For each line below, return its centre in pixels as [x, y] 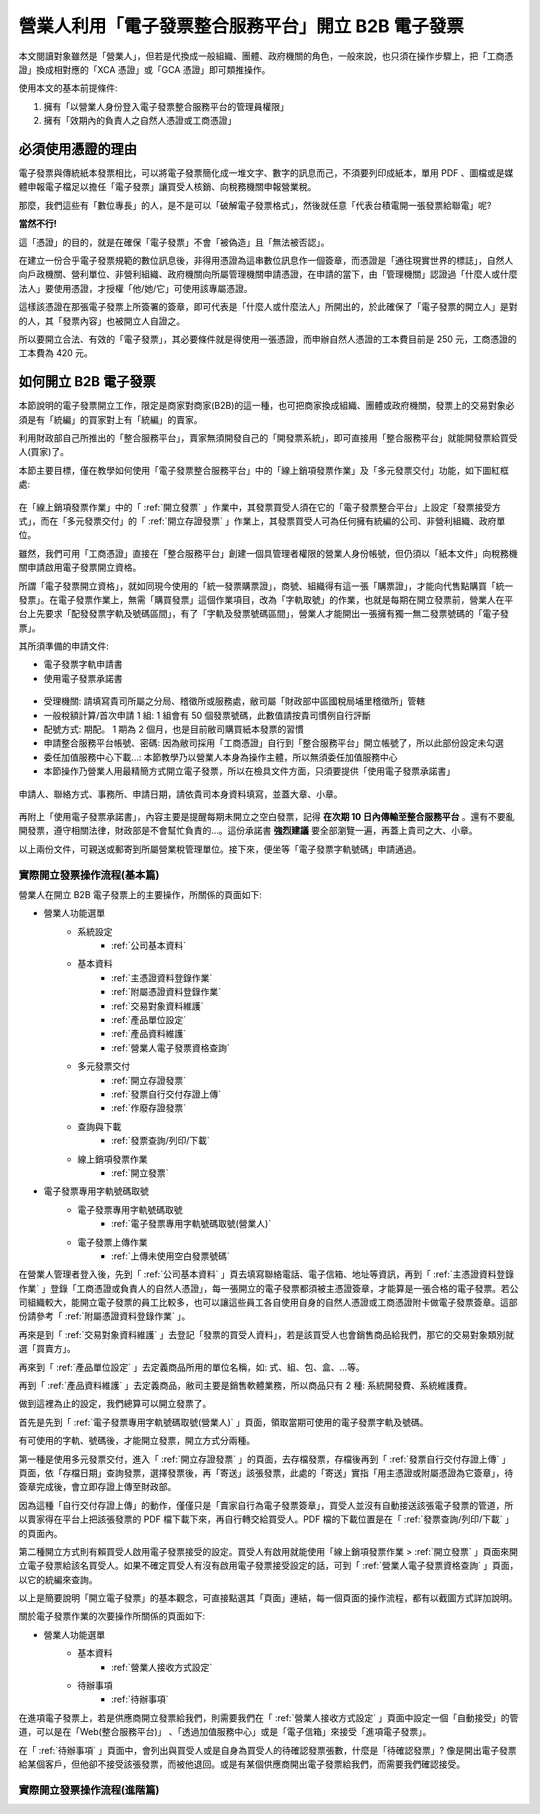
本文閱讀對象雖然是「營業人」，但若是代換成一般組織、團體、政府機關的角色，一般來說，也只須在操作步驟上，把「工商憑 [266, 56]
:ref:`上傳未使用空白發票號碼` [170, 1256]
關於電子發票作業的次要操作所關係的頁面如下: [112, 1616]
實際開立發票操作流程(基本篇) [89, 875]
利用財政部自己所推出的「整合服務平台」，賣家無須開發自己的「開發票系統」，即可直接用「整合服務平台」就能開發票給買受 [268, 438]
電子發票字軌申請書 [83, 664]
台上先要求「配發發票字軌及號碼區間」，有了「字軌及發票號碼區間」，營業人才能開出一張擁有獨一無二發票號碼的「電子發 [263, 614]
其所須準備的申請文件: [64, 646]
